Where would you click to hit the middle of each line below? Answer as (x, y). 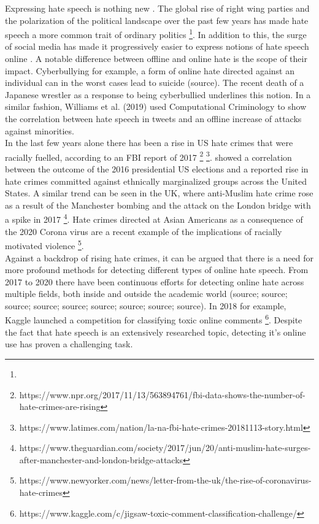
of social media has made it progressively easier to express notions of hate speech (157, 46)
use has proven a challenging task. (69, 344)
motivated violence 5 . (44, 245)
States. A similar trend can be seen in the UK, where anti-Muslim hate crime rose (159, 193)
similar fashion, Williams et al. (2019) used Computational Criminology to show (156, 106)
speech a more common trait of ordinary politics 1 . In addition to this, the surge (156, 33)
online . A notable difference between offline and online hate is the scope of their (156, 59)
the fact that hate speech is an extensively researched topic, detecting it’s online (156, 332)
